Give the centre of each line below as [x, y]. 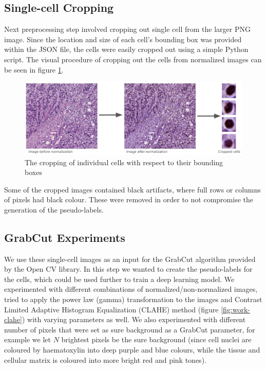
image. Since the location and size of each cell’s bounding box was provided [123, 39]
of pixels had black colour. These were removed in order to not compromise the [129, 199]
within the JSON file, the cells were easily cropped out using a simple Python [126, 49]
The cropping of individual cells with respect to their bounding [124, 162]
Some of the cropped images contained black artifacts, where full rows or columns [132, 189]
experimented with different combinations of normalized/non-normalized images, [131, 289]
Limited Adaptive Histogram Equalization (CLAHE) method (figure [111, 309]
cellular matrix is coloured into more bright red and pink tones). [105, 359]
